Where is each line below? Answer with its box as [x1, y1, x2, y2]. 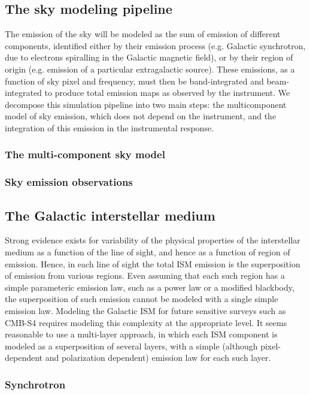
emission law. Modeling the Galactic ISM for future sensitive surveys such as [5, 304, 286, 316]
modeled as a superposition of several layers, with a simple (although [5, 339, 258, 352]
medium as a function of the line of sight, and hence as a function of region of [5, 246, 290, 258]
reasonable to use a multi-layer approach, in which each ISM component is [5, 328, 278, 340]
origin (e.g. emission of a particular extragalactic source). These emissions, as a [5, 62, 295, 75]
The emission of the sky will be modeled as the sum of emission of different [5, 28, 281, 40]
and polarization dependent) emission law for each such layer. [45, 351, 271, 364]
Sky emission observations [5, 174, 133, 189]
